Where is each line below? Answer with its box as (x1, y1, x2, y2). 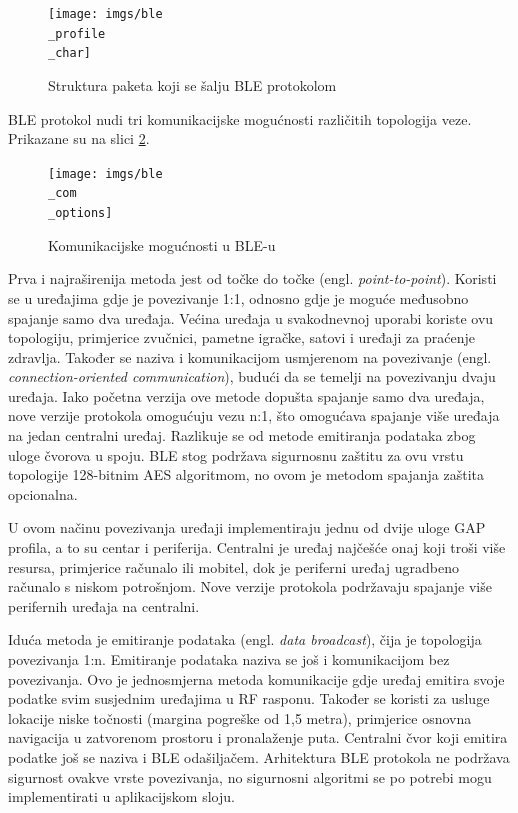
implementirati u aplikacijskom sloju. (8, 786, 235, 807)
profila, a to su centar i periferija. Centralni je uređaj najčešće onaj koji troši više (8, 537, 506, 558)
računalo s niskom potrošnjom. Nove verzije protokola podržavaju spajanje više (8, 576, 492, 597)
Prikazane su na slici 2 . (8, 128, 150, 149)
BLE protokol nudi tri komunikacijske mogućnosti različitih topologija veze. (8, 108, 472, 129)
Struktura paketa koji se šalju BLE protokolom (48, 74, 337, 95)
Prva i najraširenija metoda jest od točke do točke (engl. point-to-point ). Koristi (8, 268, 497, 289)
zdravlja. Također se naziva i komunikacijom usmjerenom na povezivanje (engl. (8, 346, 492, 367)
